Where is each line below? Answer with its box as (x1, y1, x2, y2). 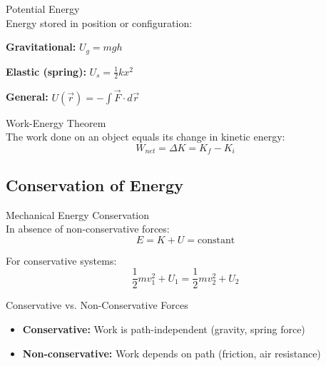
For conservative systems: (6, 253, 117, 268)
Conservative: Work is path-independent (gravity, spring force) (22, 321, 305, 336)
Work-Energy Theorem (6, 115, 106, 130)
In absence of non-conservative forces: (6, 221, 170, 236)
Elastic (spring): (6, 63, 86, 78)
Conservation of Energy (6, 173, 183, 195)
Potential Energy (6, 1, 80, 16)
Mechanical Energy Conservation (6, 207, 150, 222)
